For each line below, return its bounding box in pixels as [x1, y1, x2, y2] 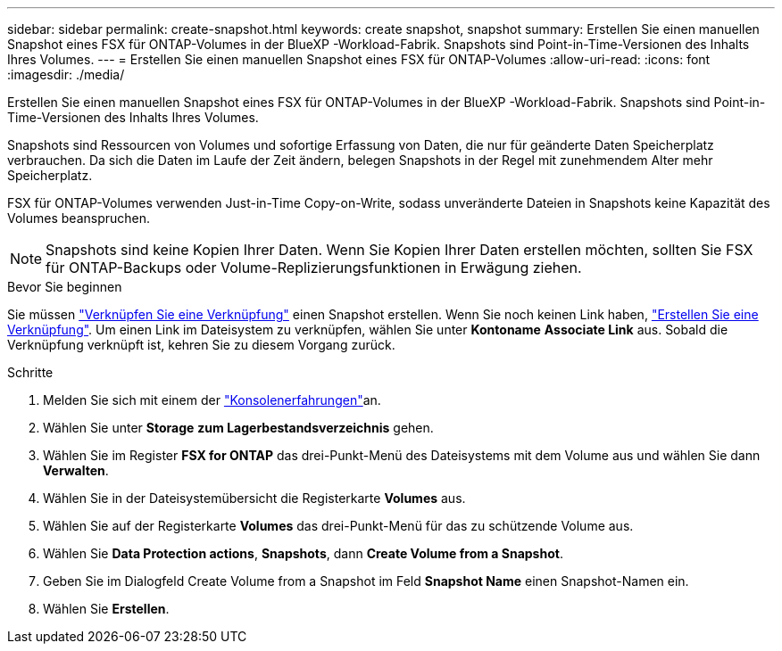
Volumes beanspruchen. [7, 210, 151, 226]
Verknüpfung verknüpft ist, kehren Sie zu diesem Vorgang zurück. [7, 337, 395, 352]
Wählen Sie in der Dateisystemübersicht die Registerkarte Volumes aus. [43, 490, 466, 506]
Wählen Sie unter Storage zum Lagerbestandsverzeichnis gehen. [43, 420, 434, 435]
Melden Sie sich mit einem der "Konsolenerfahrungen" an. [43, 392, 381, 408]
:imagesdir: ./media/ [7, 67, 125, 82]
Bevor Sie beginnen [7, 279, 122, 294]
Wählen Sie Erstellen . [43, 601, 170, 616]
